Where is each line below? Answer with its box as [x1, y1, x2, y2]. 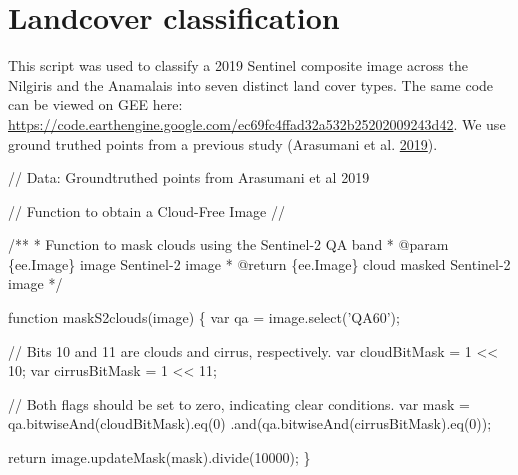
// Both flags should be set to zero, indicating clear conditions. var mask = [8, 393, 470, 414]
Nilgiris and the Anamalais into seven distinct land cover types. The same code [8, 74, 494, 95]
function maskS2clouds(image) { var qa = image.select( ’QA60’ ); [8, 307, 400, 328]
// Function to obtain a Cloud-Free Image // [8, 200, 285, 221]
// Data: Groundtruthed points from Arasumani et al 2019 [8, 167, 370, 188]
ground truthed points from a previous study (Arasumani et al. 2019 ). [8, 133, 438, 154]
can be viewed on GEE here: [8, 94, 183, 115]
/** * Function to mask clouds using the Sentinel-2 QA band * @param [8, 234, 449, 255]
